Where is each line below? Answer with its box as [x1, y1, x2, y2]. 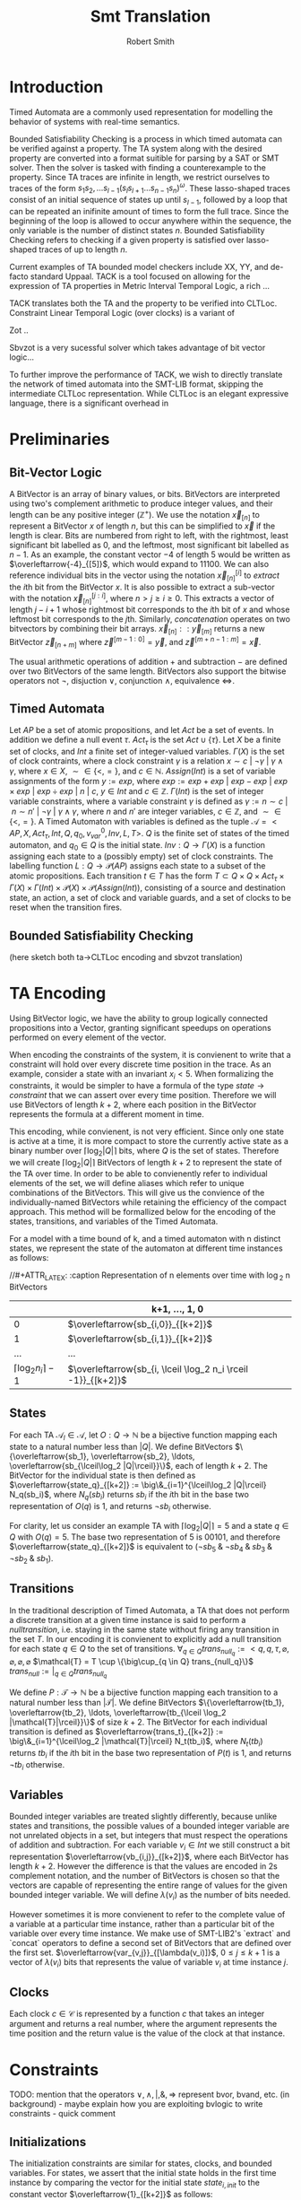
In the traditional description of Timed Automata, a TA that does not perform [9, 1604, 290, 1616]
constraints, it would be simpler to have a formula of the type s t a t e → [9, 1079, 265, 1091]
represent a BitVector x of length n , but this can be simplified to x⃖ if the [9, 520, 276, 531]
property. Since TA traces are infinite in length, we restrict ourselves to [9, 171, 271, 182]
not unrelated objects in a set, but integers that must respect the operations [9, 1830, 288, 1841]
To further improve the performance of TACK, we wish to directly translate [9, 369, 283, 380]
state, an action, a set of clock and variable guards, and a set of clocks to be [9, 893, 291, 904]
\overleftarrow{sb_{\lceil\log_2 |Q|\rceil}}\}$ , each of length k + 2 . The [9, 1460, 269, 1471]
